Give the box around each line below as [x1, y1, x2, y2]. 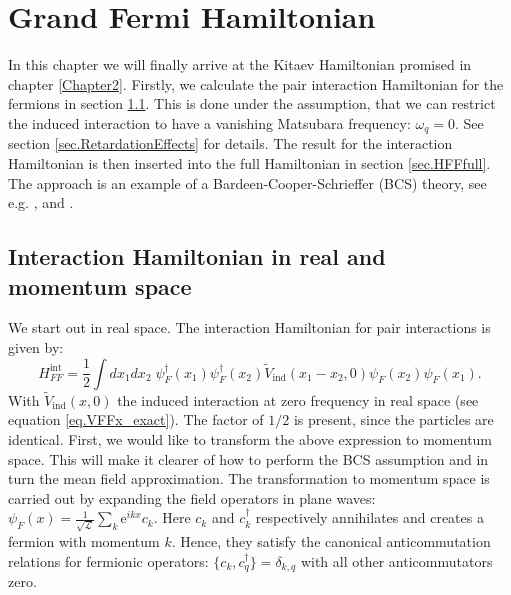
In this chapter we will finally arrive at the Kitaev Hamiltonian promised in [8, 54, 472, 75]
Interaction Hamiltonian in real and [8, 241, 386, 272]
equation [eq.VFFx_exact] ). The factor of [8, 409, 264, 430]
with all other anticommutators [300, 550, 493, 571]
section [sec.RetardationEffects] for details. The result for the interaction [8, 133, 453, 154]
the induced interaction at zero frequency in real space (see [117, 389, 479, 410]
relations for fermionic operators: [8, 550, 209, 571]
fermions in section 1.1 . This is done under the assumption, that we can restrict [8, 93, 496, 114]
